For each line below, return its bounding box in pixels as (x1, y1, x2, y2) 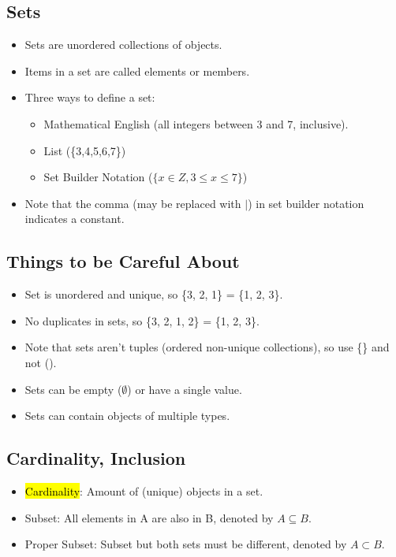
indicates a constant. (24, 210, 125, 227)
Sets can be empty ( (24, 381, 122, 397)
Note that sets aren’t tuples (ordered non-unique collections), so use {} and (24, 339, 390, 355)
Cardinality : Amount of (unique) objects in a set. (24, 482, 263, 499)
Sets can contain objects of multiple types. (24, 407, 230, 424)
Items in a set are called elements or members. (24, 62, 250, 79)
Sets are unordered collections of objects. (24, 36, 222, 53)
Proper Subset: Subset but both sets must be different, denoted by (24, 536, 347, 552)
